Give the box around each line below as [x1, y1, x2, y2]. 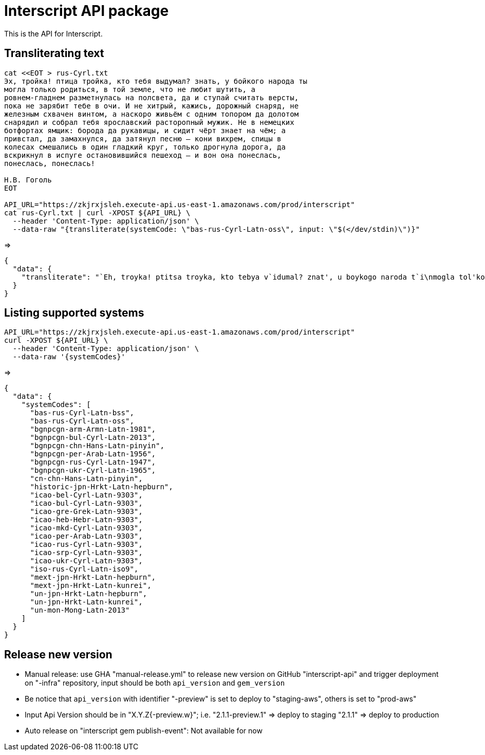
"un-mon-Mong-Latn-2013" [30, 606, 130, 615]
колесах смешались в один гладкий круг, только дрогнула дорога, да [4, 142, 286, 151]
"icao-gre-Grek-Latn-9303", [30, 507, 143, 516]
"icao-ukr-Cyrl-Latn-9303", [30, 557, 143, 565]
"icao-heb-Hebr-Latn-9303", [30, 515, 143, 524]
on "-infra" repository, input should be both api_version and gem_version [25, 678, 285, 688]
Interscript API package [4, 2, 169, 20]
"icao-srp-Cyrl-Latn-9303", [30, 548, 143, 557]
